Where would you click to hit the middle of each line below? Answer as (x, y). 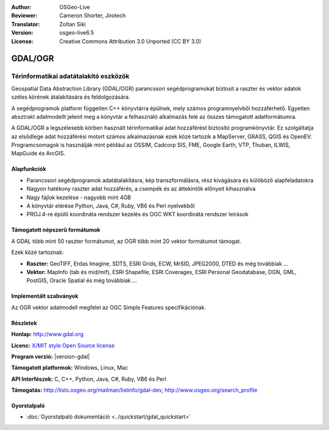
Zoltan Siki (73, 24)
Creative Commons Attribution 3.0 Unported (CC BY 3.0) (130, 41)
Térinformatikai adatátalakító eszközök (70, 76)
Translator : (26, 24)
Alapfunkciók (29, 169)
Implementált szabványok (45, 296)
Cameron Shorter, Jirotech (93, 16)
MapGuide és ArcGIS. (38, 153)
